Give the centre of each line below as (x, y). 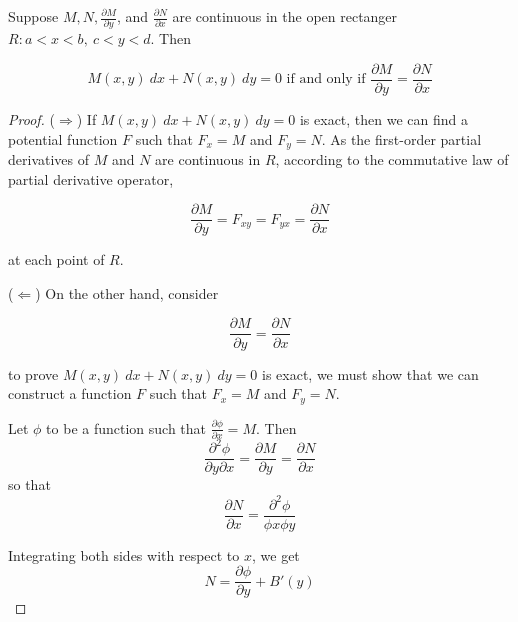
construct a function (70, 393)
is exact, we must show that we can (370, 373)
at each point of (56, 259)
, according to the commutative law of (392, 159)
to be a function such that (126, 427)
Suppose (33, 16)
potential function (63, 138)
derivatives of (49, 159)
